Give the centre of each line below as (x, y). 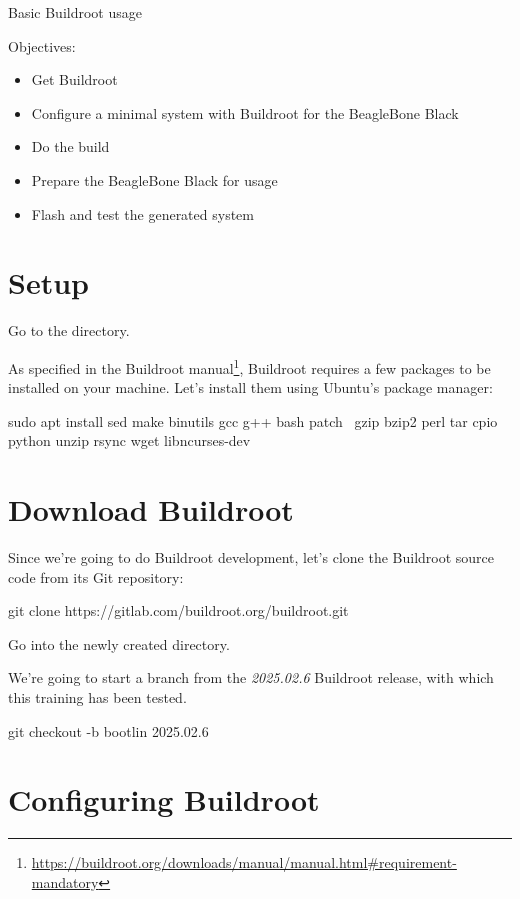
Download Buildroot (151, 509)
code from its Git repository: (96, 576)
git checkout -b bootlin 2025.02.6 (108, 730)
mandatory (65, 881)
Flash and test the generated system (142, 213)
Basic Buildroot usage (75, 12)
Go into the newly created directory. (119, 643)
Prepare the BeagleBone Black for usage (154, 179)
